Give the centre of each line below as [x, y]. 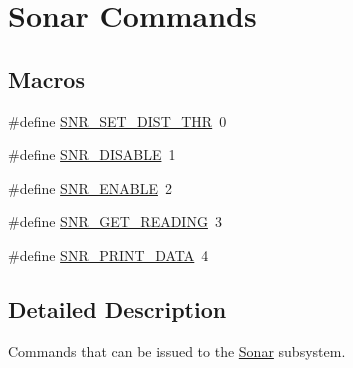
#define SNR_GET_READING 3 [115, 221]
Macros [46, 78]
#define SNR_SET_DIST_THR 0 [117, 120]
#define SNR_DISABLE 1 [92, 154]
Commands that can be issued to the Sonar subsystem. [177, 350]
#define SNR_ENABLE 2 [90, 187]
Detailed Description [117, 308]
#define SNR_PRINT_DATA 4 [108, 254]
